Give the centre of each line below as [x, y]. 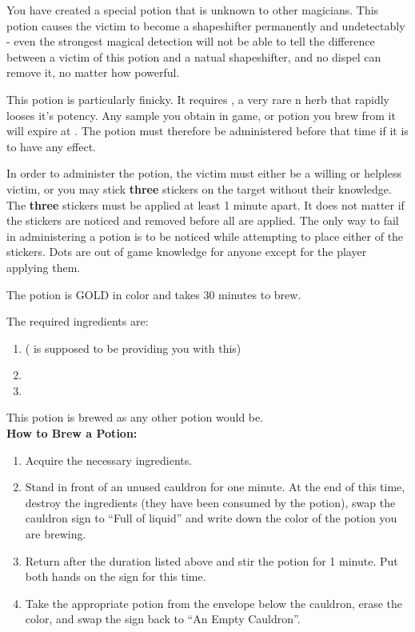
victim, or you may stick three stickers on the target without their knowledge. [199, 188]
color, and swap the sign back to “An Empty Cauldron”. [163, 619]
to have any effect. [51, 146]
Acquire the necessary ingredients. [109, 460]
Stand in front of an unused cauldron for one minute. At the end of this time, [215, 487]
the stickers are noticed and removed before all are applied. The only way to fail [203, 220]
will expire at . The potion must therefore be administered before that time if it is [207, 131]
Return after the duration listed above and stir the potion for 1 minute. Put [211, 560]
